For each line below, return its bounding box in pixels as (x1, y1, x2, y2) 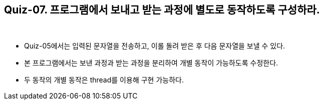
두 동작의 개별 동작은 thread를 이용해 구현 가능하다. (24, 75, 184, 84)
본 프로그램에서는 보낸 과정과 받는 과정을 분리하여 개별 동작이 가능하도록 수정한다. (24, 58, 278, 67)
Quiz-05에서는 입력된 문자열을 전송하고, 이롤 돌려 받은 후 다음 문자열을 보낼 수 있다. (24, 41, 285, 50)
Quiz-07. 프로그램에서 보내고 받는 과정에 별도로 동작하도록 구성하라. (4, 3, 320, 16)
